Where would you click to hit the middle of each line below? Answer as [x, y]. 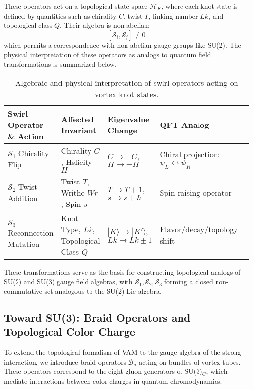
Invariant [79, 130]
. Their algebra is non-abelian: [105, 25]
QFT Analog [184, 124]
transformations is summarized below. [60, 64]
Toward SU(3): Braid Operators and [97, 317]
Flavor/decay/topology [199, 229]
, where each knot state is [199, 6]
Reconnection [31, 233]
